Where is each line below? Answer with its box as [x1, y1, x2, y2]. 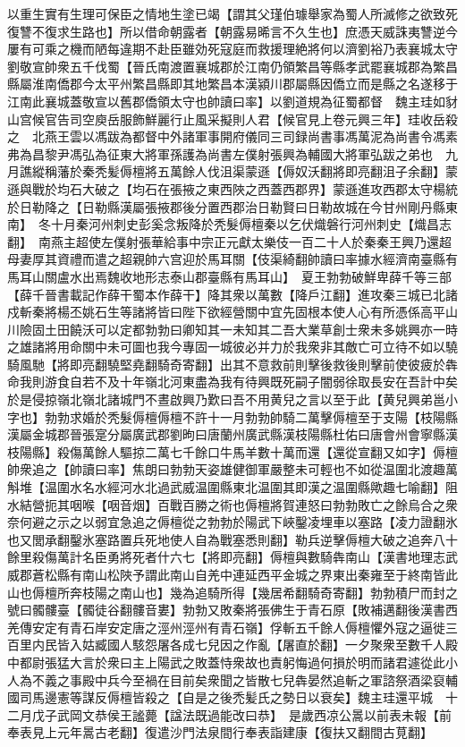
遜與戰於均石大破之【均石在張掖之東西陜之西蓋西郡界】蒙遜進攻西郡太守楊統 [7, 179, 458, 198]
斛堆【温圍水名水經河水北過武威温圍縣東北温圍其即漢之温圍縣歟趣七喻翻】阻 [7, 478, 458, 497]
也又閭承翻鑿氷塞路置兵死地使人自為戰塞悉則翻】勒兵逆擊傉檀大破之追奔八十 [7, 530, 458, 548]
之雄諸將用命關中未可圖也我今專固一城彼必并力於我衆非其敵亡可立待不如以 [7, 337, 445, 356]
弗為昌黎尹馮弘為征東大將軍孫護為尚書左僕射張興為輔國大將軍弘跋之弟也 [7, 144, 433, 163]
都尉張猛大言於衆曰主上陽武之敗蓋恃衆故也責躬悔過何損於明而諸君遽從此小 [19, 652, 458, 671]
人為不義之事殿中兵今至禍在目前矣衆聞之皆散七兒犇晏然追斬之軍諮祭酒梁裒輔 [7, 670, 458, 689]
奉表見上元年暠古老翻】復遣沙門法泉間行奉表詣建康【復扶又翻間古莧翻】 [7, 723, 433, 742]
